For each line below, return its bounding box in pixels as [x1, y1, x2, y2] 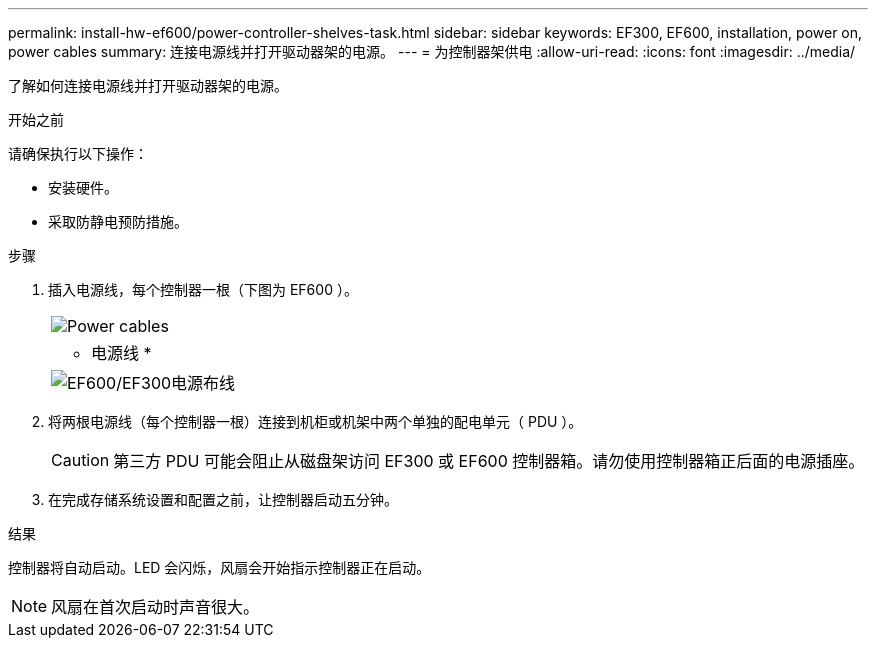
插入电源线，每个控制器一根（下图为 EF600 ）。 [48, 281, 358, 298]
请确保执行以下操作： [8, 145, 148, 162]
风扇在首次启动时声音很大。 [51, 597, 260, 617]
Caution [51, 450, 110, 470]
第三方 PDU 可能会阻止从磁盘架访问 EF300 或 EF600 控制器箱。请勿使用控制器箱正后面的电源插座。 [113, 451, 865, 471]
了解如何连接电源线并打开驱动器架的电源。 [8, 77, 288, 94]
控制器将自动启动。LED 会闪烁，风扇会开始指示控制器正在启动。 [8, 559, 431, 576]
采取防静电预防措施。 [48, 213, 188, 230]
